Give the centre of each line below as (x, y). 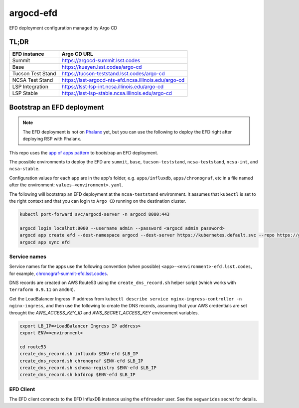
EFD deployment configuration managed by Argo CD (63, 28)
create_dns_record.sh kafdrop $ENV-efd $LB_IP (77, 375)
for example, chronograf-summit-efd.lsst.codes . (59, 273)
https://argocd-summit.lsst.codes (101, 61)
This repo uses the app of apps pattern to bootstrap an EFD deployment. (84, 152)
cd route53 (33, 347)
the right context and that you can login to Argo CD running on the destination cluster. (98, 201)
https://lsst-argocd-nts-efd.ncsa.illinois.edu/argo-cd (123, 80)
